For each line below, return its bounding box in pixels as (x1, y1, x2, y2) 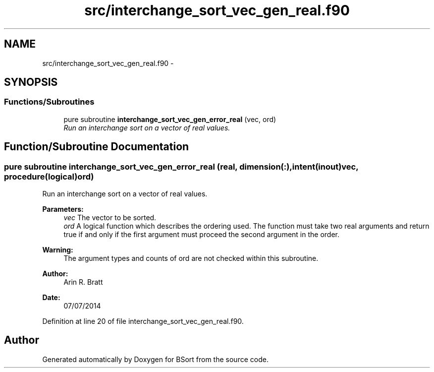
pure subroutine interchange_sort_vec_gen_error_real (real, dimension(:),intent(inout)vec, (4, 161, 359, 172)
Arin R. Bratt (63, 278, 103, 287)
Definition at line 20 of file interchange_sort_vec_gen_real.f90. (42, 317, 244, 326)
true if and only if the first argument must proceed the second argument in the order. (63, 230, 339, 239)
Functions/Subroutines (4, 97, 95, 107)
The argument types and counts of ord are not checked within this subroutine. (63, 254, 319, 263)
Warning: (42, 246, 73, 254)
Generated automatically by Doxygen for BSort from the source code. (42, 355, 269, 364)
